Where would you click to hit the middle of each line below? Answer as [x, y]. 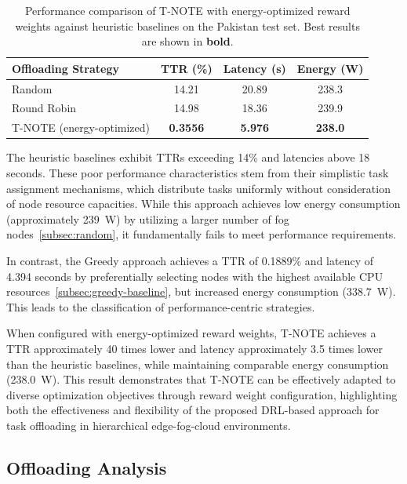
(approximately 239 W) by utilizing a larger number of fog [148, 218]
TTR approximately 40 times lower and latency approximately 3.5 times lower [194, 348]
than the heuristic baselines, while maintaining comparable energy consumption [198, 364]
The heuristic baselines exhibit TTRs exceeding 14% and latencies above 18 [188, 157]
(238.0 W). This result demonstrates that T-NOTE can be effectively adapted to [201, 379]
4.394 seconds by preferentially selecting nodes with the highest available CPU [195, 276]
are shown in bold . [187, 41]
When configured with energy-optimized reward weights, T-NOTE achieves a [191, 333]
